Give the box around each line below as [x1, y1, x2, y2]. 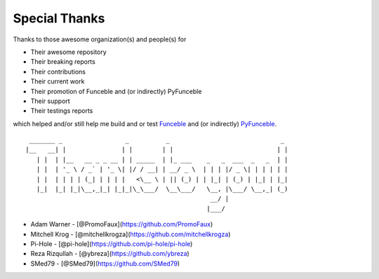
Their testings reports [30, 107, 93, 115]
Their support [30, 97, 70, 105]
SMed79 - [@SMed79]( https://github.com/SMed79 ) [30, 259, 180, 268]
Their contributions [30, 67, 86, 76]
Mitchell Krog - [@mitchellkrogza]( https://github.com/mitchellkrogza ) [30, 230, 231, 238]
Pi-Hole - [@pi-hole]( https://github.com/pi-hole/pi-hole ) [30, 239, 193, 248]
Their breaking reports [30, 57, 96, 66]
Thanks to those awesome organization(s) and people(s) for [13, 35, 187, 43]
